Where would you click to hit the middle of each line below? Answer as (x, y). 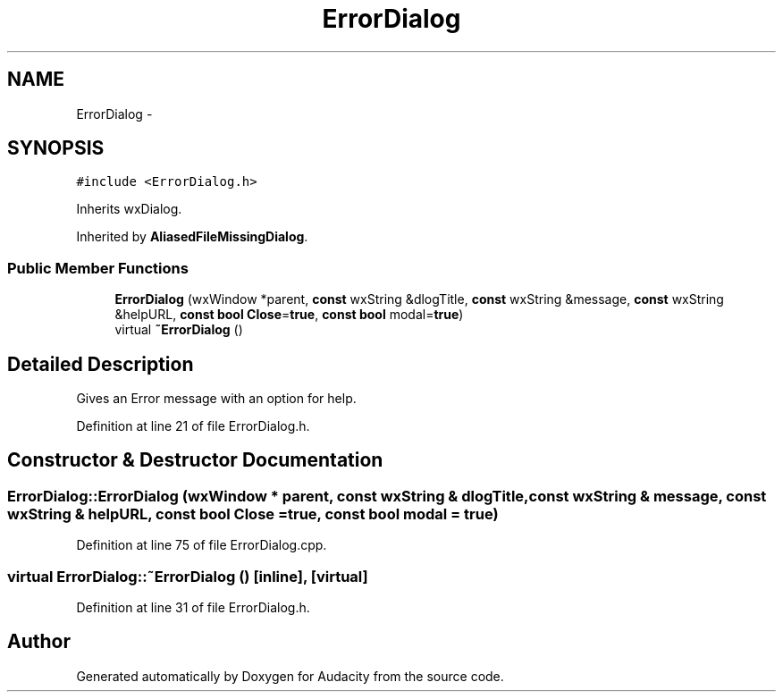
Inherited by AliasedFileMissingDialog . (192, 237)
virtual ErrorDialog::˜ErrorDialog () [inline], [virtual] (188, 576)
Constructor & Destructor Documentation (195, 460)
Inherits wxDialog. (129, 209)
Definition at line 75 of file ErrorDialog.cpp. (202, 545)
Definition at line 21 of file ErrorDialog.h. (193, 426)
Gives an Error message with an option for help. (216, 399)
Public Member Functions (98, 268)
